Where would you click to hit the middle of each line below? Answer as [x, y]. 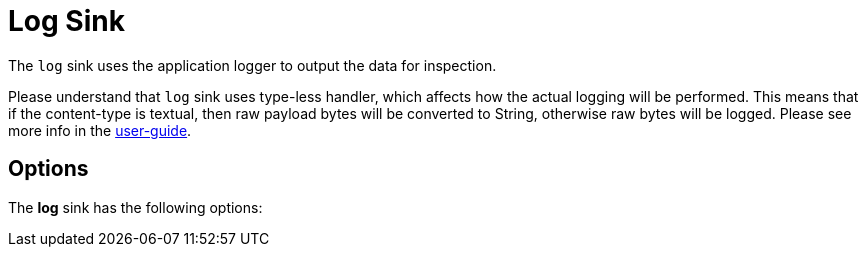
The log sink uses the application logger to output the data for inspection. [252, 65]
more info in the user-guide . [100, 130]
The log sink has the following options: [135, 207]
